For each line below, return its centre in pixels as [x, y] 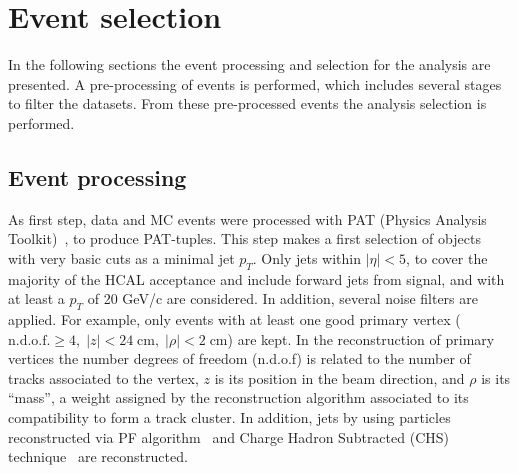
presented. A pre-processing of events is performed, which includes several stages [255, 83]
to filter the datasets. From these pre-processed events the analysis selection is [247, 103]
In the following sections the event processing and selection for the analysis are [249, 64]
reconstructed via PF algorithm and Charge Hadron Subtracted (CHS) [228, 436]
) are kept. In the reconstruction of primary [361, 338]
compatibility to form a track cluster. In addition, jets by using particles [229, 417]
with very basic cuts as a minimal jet [121, 257]
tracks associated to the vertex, [103, 377]
